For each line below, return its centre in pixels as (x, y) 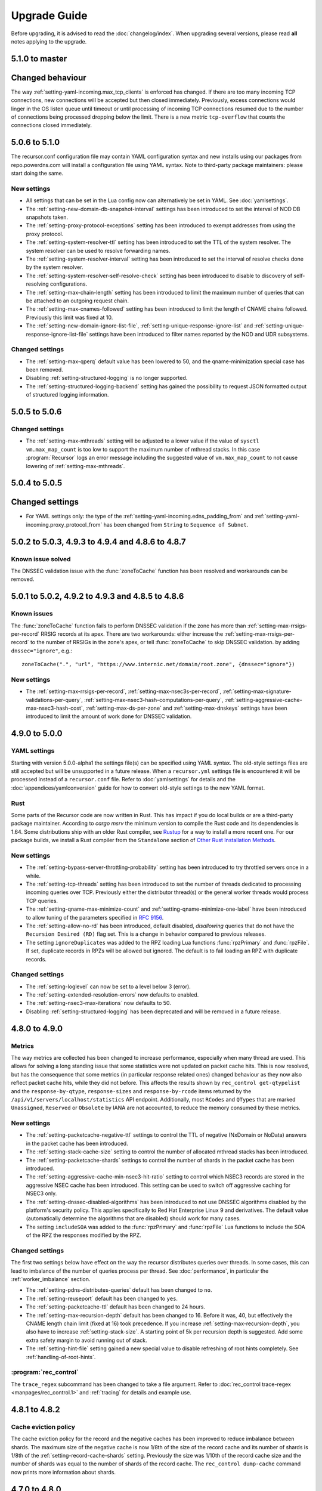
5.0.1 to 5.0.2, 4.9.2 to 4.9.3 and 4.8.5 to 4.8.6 (97, 596)
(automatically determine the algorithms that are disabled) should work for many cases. (133, 1218)
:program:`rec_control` (45, 1372)
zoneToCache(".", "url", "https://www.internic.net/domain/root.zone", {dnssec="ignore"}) (158, 664)
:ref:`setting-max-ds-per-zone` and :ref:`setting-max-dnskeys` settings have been (186, 708)
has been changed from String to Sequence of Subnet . (176, 524)
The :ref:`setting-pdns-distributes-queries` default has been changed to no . (119, 1290)
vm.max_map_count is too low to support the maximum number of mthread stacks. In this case (143, 449)
